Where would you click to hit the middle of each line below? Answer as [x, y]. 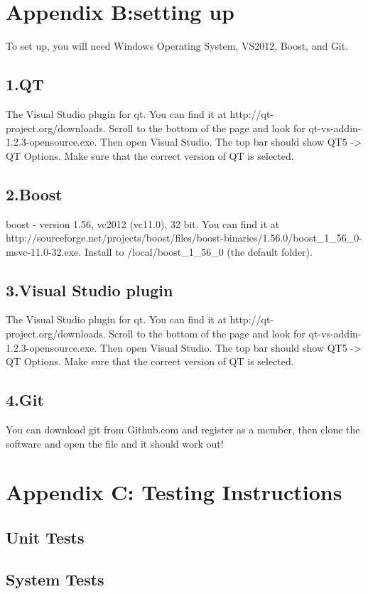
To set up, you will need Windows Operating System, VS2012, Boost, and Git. [177, 46]
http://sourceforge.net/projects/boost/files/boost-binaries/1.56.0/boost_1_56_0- [184, 238]
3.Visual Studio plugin [90, 290]
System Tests [55, 579]
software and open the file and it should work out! [115, 443]
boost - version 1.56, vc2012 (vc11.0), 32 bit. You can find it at [143, 223]
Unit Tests [45, 538]
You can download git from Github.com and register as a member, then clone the [183, 430]
